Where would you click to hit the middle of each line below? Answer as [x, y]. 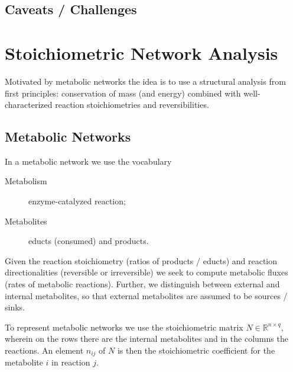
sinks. [15, 307]
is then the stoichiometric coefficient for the [196, 350]
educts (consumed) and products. [89, 241]
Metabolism [26, 181]
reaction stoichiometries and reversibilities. [132, 105]
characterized [29, 105]
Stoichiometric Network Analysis [141, 52]
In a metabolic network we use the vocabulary [88, 161]
